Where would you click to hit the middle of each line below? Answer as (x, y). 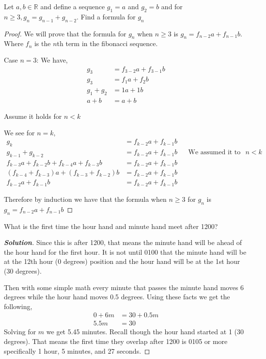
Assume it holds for (33, 116)
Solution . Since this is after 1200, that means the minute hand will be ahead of (123, 242)
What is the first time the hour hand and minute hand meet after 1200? (111, 226)
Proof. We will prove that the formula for (65, 33)
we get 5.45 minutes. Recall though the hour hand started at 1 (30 (145, 332)
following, (18, 306)
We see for (19, 132)
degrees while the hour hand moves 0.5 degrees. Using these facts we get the (117, 297)
